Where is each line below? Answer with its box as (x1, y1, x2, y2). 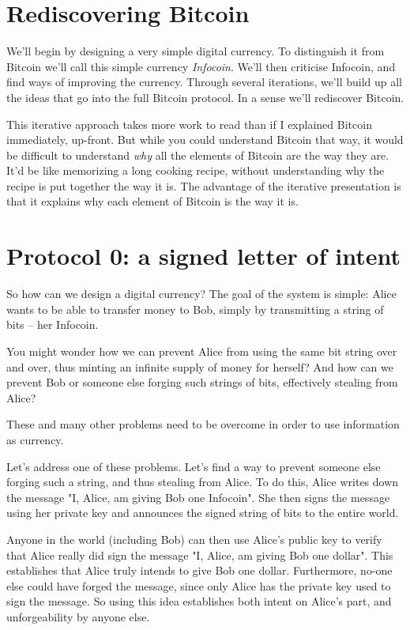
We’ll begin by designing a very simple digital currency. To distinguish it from (6, 43, 385, 59)
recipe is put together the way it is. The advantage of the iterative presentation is (6, 177, 401, 194)
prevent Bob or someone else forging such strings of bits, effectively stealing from (6, 374, 398, 390)
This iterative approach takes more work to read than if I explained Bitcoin (6, 115, 372, 132)
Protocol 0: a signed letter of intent (6, 240, 401, 272)
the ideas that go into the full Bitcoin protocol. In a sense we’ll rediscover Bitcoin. (6, 89, 404, 105)
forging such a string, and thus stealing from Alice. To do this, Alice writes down (6, 473, 399, 490)
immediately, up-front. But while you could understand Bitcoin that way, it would (6, 131, 404, 148)
